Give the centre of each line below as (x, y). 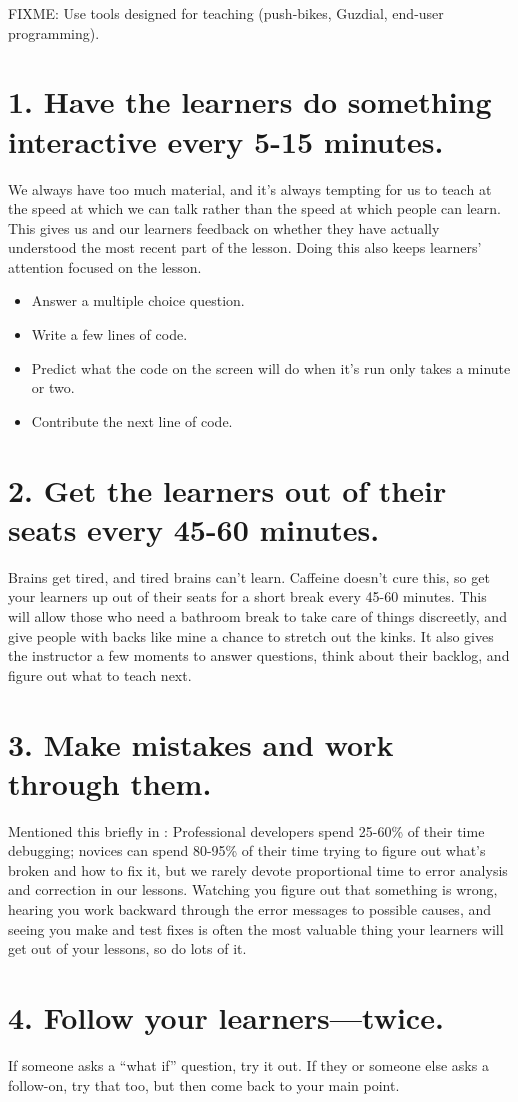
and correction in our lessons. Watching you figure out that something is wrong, (253, 889)
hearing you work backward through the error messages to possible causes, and (250, 909)
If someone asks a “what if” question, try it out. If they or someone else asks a (248, 1064)
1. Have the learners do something (250, 101)
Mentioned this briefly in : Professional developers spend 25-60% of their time (246, 830)
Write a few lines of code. (109, 334)
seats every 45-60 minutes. (194, 528)
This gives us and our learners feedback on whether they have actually (224, 227)
